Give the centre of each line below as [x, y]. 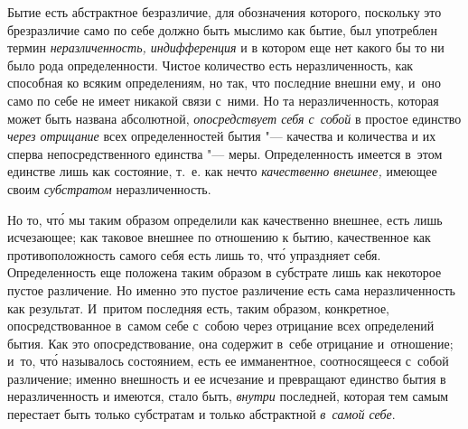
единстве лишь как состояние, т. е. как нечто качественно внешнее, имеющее [222, 171]
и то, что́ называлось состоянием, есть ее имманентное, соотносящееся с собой [228, 361]
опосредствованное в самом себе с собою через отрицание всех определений [221, 326]
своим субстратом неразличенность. [109, 188]
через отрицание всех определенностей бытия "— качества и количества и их [222, 136]
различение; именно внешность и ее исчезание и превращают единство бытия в [227, 378]
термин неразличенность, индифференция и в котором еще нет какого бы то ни [226, 47]
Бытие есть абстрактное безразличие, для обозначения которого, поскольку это [225, 12]
